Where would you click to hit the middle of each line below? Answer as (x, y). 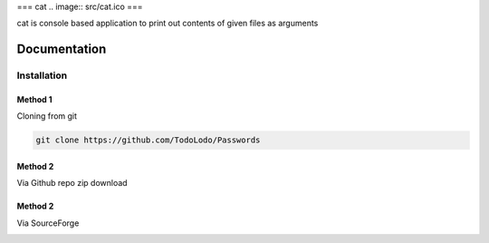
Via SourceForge (48, 223)
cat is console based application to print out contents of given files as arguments (168, 24)
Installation (42, 75)
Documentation (62, 49)
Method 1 (35, 99)
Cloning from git (47, 116)
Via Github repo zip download (72, 183)
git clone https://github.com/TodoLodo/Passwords (148, 140)
